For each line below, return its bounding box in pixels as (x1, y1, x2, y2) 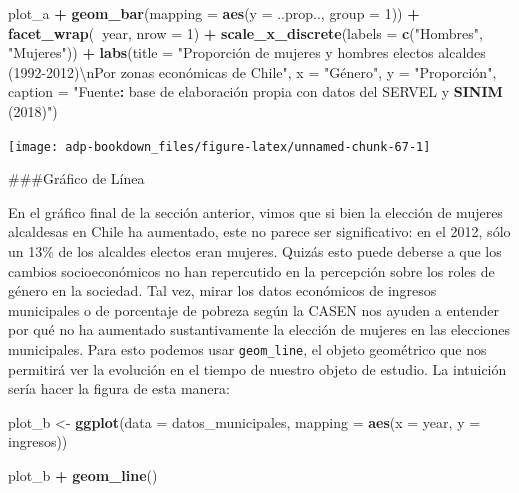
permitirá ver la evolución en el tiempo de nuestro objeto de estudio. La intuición (8, 358, 507, 379)
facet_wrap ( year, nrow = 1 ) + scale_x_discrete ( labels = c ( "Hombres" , (8, 22, 483, 43)
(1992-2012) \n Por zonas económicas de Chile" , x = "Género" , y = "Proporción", (8, 61, 497, 82)
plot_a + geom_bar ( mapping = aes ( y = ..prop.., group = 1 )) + (8, 3, 420, 23)
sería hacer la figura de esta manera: (8, 378, 230, 399)
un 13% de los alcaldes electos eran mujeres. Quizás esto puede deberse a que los (8, 241, 502, 261)
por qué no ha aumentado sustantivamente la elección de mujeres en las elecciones (8, 319, 511, 340)
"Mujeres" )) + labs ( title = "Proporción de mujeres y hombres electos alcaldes (8, 42, 486, 63)
